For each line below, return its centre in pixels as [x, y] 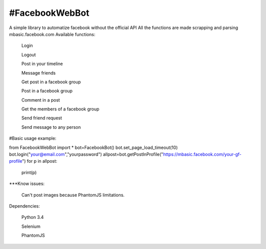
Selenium [31, 226]
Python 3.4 [33, 217]
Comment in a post [41, 100]
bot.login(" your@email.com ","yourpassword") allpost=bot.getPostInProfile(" [86, 154]
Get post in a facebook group [51, 82]
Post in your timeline [42, 64]
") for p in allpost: [40, 161]
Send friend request [42, 118]
